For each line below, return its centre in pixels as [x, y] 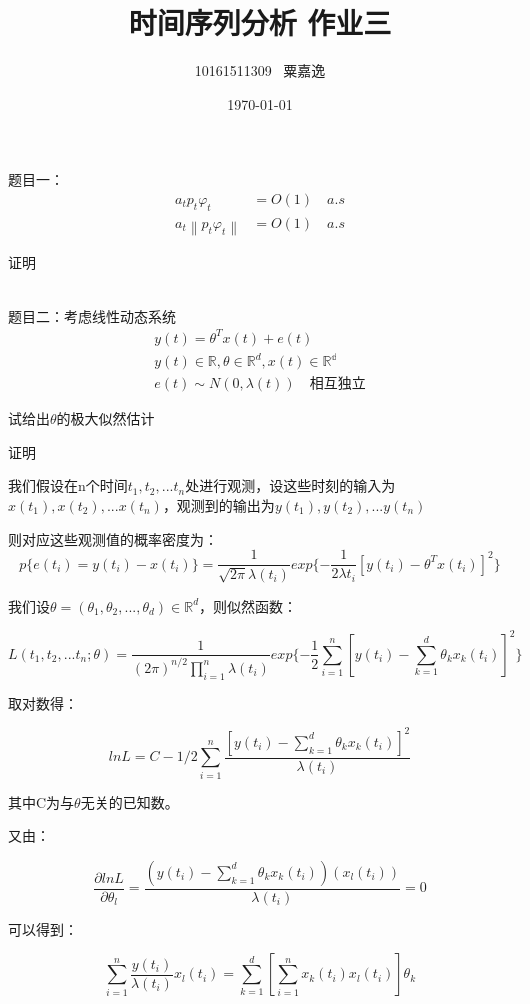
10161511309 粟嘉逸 [260, 70]
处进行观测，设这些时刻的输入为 [290, 485]
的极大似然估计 [105, 418]
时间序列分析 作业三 [260, 22]
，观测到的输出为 [218, 505]
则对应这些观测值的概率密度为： [113, 538]
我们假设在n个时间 [68, 485]
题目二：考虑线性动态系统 [92, 315]
